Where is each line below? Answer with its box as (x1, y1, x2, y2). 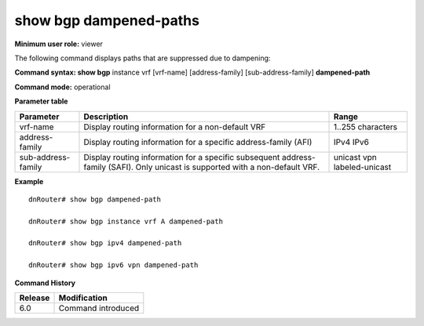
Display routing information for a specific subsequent (83, 151, 280, 162)
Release (19, 292, 50, 303)
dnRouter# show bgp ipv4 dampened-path (28, 239, 182, 248)
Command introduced (58, 302, 140, 313)
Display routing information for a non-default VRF (83, 121, 266, 132)
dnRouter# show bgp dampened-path (28, 194, 161, 204)
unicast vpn (333, 151, 377, 162)
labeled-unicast (333, 161, 392, 172)
